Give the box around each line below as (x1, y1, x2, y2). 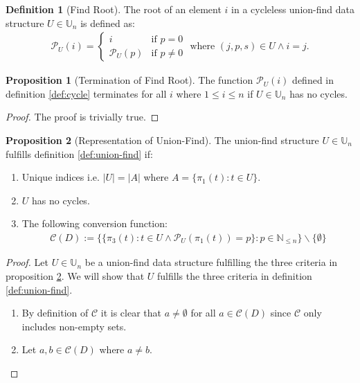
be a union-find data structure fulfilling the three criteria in (84, 255, 338, 269)
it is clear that (100, 305, 161, 320)
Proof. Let (6, 255, 48, 269)
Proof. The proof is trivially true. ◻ (6, 109, 159, 124)
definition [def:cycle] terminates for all (6, 86, 167, 100)
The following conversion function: (21, 216, 168, 231)
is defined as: (80, 15, 135, 30)
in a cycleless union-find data (231, 2, 354, 16)
